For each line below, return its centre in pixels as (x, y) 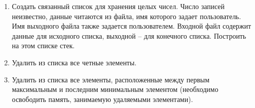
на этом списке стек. (43, 45)
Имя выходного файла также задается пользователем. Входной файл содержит (132, 26)
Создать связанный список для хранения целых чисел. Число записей (118, 6)
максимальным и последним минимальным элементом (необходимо (115, 89)
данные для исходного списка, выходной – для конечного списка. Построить (129, 35)
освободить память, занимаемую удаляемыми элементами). (102, 99)
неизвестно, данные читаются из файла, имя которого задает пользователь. (126, 16)
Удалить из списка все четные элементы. (74, 62)
